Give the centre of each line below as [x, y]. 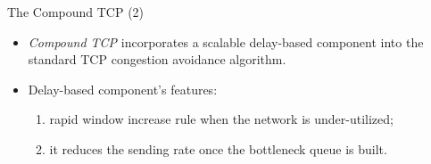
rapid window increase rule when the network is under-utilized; [221, 119]
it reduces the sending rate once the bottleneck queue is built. [218, 148]
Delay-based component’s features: [123, 89]
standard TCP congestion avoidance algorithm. [157, 59]
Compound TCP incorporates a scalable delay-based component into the [226, 41]
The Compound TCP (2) [76, 12]
